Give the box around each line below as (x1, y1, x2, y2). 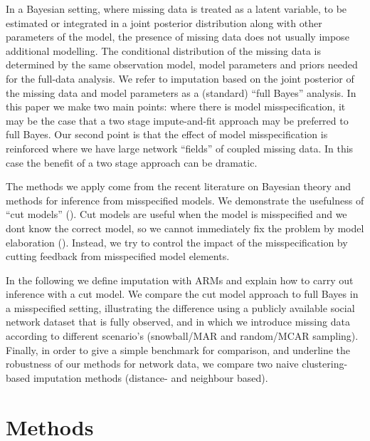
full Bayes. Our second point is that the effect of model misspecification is (6, 127, 328, 142)
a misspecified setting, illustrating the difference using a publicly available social (6, 300, 355, 315)
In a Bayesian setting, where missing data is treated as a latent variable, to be (6, 1, 347, 16)
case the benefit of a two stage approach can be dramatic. (6, 155, 258, 170)
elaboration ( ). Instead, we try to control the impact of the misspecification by (6, 234, 348, 249)
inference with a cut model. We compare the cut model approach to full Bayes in (6, 286, 359, 301)
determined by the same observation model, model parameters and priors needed (6, 57, 358, 72)
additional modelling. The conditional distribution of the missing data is (6, 43, 321, 58)
